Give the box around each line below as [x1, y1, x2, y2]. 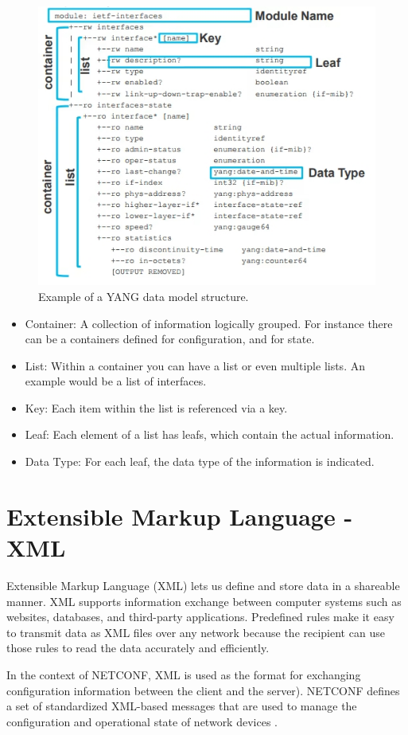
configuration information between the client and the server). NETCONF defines [6, 682, 400, 698]
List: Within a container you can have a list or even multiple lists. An [25, 357, 365, 373]
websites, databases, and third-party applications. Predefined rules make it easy [6, 608, 394, 625]
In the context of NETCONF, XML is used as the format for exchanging [6, 666, 361, 682]
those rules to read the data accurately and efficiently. [6, 639, 270, 656]
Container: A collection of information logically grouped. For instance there [25, 315, 393, 331]
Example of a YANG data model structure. [38, 287, 249, 304]
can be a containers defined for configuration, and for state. [25, 330, 315, 347]
